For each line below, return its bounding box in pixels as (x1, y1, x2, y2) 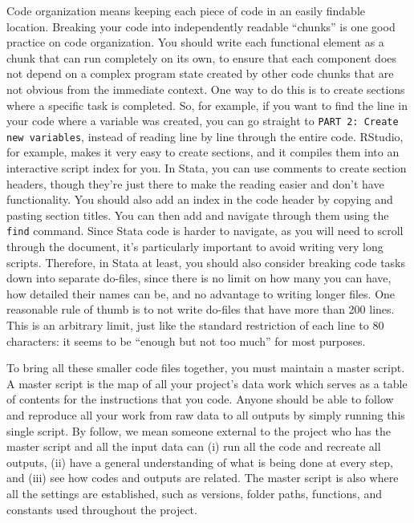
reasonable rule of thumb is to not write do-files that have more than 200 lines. (6, 301, 395, 318)
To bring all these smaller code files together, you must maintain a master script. (6, 359, 405, 376)
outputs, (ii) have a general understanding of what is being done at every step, (6, 453, 393, 470)
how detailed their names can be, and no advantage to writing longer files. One (6, 285, 396, 302)
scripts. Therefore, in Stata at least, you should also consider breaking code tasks (6, 253, 406, 270)
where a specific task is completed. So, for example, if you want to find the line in (6, 96, 408, 113)
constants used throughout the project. (6, 501, 197, 517)
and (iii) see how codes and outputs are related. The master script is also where (6, 469, 399, 486)
